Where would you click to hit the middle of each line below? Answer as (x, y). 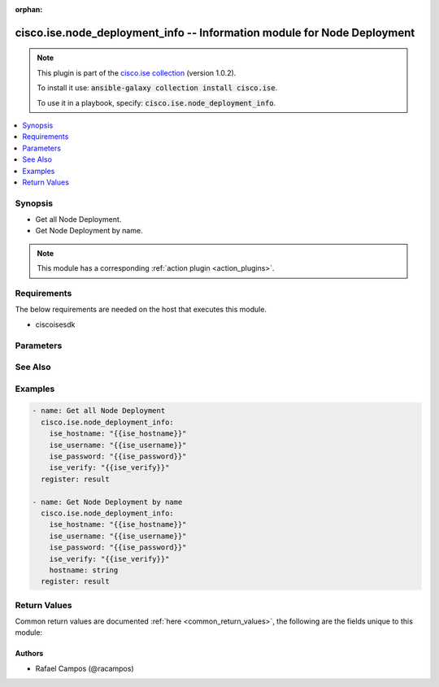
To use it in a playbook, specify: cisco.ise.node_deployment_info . (156, 102)
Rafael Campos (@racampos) (85, 668)
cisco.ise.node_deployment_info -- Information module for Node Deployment (215, 33)
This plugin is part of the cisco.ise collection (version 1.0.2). (137, 72)
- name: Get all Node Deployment (99, 411)
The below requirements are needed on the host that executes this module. (141, 310)
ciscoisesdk (55, 324)
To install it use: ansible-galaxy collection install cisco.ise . (157, 88)
